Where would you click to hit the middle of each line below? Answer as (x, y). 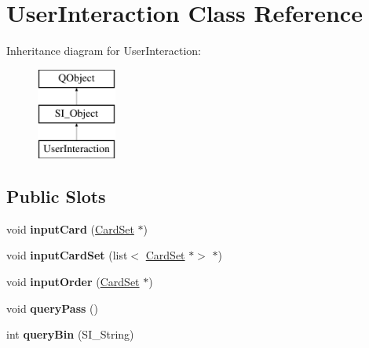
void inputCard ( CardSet (70, 228)
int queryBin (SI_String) (70, 334)
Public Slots (56, 196)
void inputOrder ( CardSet (73, 282)
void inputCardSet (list (67, 255)
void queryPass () (52, 308)
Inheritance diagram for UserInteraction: (104, 51)
